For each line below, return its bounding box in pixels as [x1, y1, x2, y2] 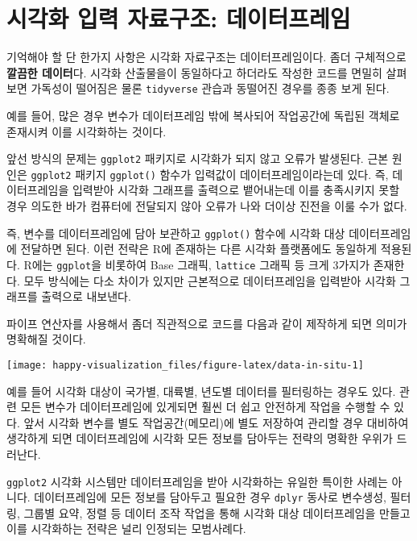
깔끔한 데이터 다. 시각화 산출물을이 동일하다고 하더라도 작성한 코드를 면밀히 [6, 64, 382, 81]
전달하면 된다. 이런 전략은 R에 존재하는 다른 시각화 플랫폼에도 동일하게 [20, 240, 378, 257]
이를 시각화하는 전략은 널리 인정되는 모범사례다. [6, 520, 246, 537]
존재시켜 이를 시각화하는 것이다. [6, 123, 167, 139]
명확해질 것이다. [6, 331, 86, 347]
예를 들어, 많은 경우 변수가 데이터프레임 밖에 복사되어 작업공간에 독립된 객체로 [6, 106, 400, 123]
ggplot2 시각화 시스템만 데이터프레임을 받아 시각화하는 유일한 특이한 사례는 [6, 472, 388, 489]
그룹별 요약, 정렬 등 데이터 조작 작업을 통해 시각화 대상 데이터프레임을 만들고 [23, 504, 411, 521]
